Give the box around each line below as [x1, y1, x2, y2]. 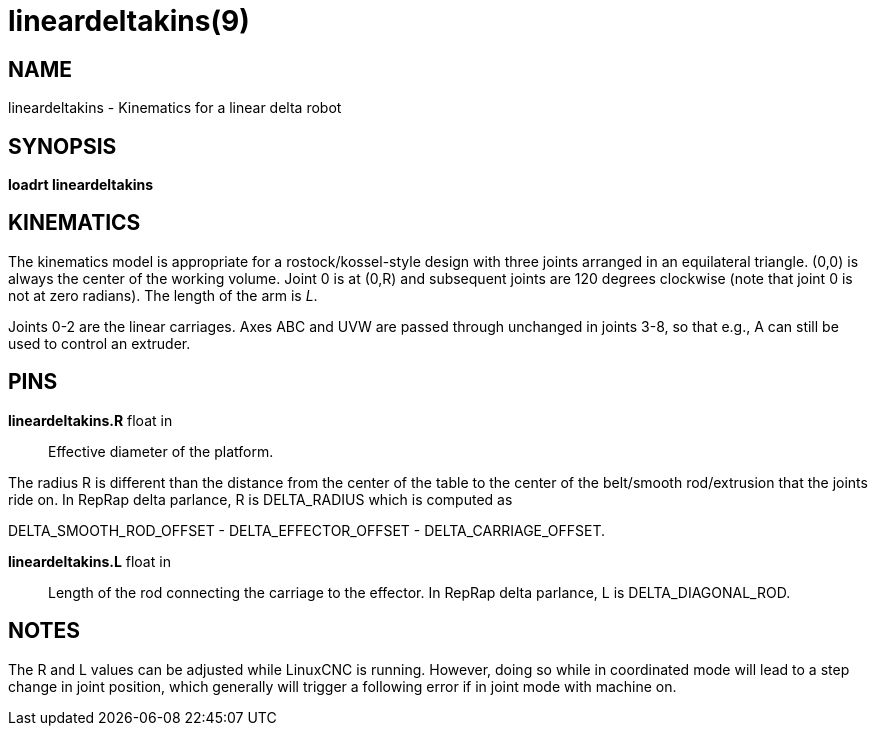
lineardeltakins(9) [8, 4, 250, 38]
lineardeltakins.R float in [8, 411, 173, 429]
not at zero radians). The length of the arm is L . [8, 286, 318, 304]
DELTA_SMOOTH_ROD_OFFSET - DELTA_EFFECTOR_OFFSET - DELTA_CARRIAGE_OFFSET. [8, 521, 606, 539]
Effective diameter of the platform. [48, 442, 274, 460]
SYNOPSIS [8, 133, 117, 159]
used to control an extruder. [8, 334, 191, 352]
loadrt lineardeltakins [8, 176, 154, 194]
